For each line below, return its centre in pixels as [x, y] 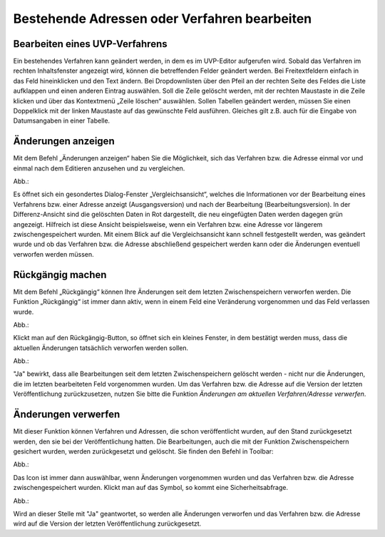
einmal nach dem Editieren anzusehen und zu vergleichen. [99, 168]
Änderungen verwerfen [67, 415]
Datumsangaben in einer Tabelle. [62, 121]
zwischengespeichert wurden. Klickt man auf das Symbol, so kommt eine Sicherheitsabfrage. [151, 488]
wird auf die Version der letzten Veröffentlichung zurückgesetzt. [107, 523]
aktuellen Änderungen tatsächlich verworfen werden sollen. [101, 348]
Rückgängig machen [60, 275]
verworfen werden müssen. [53, 254]
